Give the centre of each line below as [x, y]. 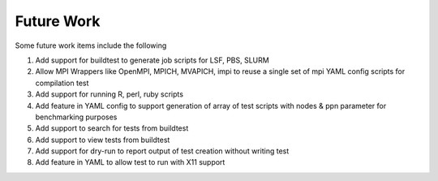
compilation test [62, 83]
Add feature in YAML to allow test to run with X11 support [130, 162]
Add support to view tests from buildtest [103, 140]
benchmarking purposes [76, 117]
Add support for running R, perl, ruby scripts [109, 94]
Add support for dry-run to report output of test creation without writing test [162, 151]
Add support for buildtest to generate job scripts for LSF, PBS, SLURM [152, 60]
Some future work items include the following [91, 45]
